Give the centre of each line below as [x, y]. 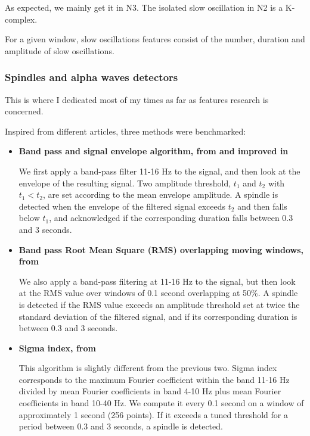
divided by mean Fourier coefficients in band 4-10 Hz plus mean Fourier [150, 391]
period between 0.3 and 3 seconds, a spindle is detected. [121, 426]
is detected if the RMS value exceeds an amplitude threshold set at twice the [159, 304]
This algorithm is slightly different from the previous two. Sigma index [148, 368]
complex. [21, 19]
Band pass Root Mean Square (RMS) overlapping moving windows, [161, 249]
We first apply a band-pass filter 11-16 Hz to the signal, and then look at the [159, 171]
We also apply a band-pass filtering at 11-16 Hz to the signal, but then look [157, 281]
